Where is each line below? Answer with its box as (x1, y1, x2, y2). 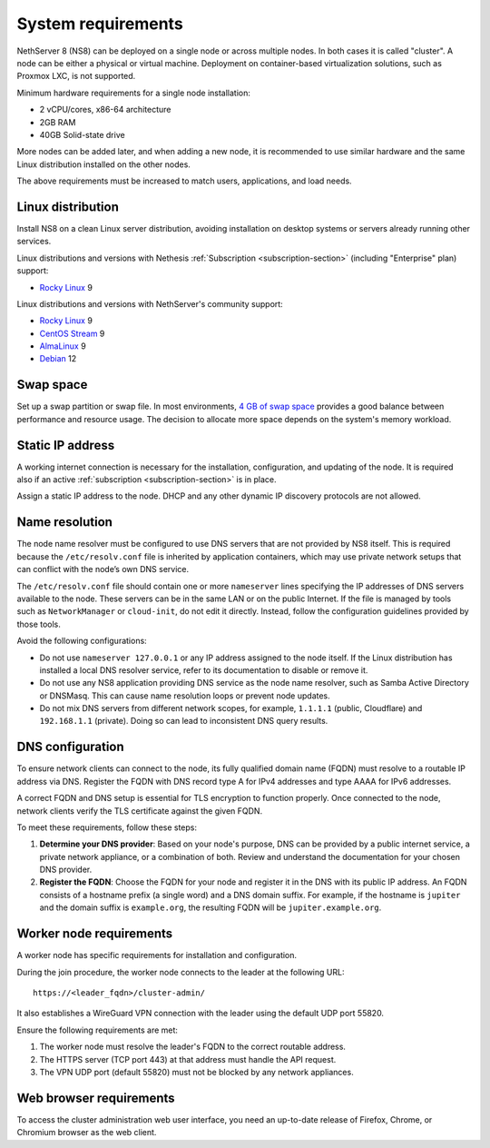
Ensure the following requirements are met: (16, 1024, 179, 1035)
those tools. (16, 619, 61, 629)
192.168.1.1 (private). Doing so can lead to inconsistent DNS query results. (39, 716, 328, 727)
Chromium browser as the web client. (16, 1127, 157, 1138)
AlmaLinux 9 (39, 341, 86, 351)
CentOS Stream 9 (39, 328, 105, 339)
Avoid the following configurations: (16, 636, 147, 647)
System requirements (16, 14, 183, 34)
